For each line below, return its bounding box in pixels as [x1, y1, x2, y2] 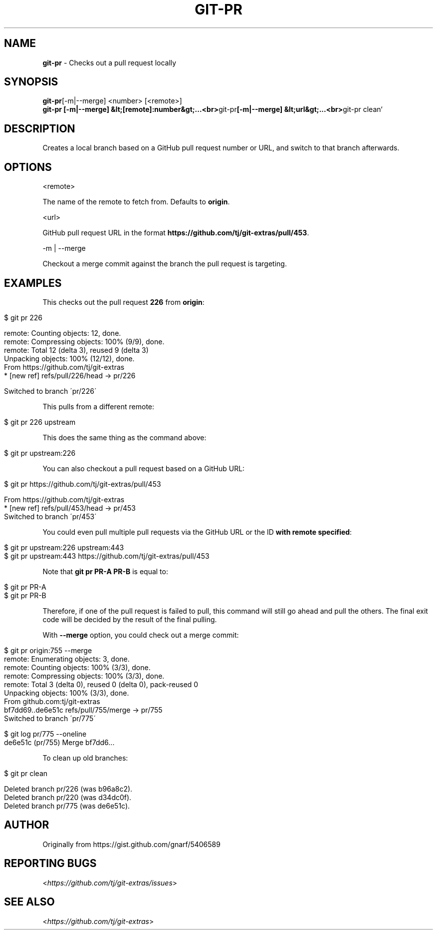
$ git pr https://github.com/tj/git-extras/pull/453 [4, 479, 161, 488]
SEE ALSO [4, 896, 55, 909]
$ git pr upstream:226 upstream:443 [4, 543, 124, 552]
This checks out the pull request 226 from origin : [42, 297, 205, 306]
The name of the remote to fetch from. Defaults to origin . [42, 197, 230, 206]
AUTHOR [4, 819, 49, 832]
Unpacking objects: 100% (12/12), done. [4, 354, 135, 363]
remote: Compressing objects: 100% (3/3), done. [4, 671, 165, 680]
